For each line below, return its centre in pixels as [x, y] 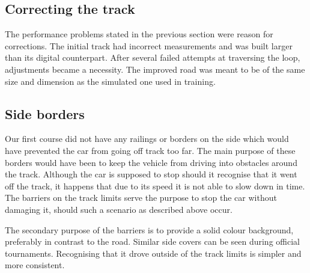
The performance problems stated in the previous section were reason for [139, 34]
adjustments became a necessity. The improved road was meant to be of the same [155, 69]
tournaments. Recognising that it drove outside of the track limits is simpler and [153, 253]
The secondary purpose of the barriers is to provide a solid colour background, [149, 229]
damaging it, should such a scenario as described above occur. [119, 209]
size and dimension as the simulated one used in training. [110, 81]
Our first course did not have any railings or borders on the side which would [147, 139]
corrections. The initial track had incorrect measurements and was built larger [149, 45]
